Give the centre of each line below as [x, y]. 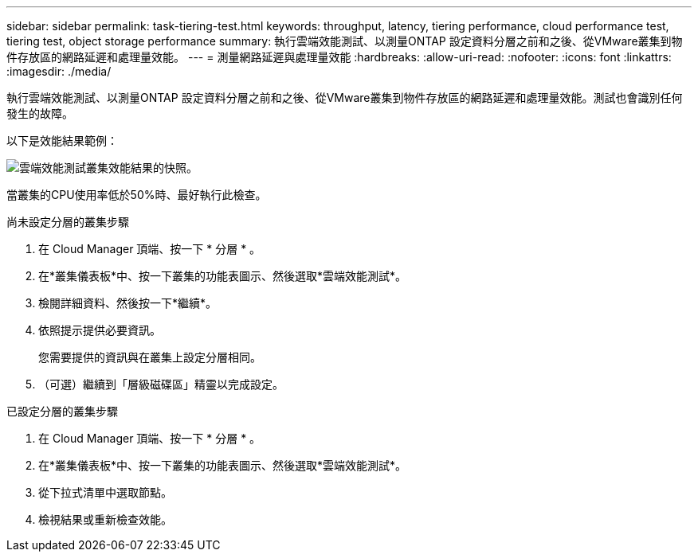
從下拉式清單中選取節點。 [105, 492]
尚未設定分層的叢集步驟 [68, 222]
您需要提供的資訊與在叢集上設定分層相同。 [150, 357]
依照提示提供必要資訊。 [100, 330]
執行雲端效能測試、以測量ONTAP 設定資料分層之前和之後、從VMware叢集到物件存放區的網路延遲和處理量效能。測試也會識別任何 [345, 98]
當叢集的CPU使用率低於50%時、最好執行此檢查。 [137, 195]
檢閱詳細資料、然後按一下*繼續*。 [128, 303]
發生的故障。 [40, 113]
